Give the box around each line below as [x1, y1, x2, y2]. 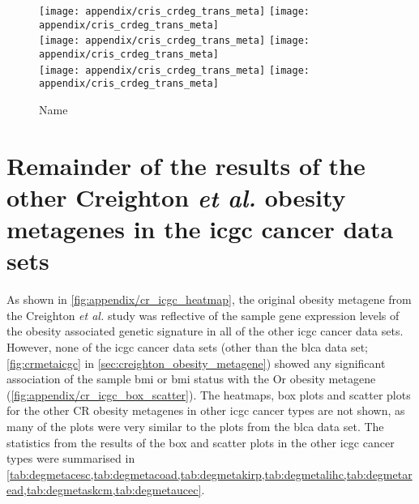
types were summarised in [6, 450, 135, 467]
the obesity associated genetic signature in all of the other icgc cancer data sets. [6, 322, 404, 340]
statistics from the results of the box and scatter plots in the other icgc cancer [6, 434, 395, 451]
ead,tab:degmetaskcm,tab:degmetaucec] [6, 481, 202, 498]
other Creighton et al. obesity [6, 180, 346, 214]
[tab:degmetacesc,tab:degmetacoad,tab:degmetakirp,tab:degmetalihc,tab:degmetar [6, 465, 413, 482]
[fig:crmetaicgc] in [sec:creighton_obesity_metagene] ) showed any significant [6, 354, 386, 371]
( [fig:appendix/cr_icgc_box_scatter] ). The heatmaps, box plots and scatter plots [6, 386, 411, 403]
